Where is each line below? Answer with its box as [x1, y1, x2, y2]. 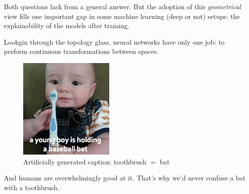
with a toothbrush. [4, 182, 59, 192]
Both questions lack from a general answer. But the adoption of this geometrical [4, 1, 241, 11]
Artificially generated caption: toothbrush [23, 156, 146, 166]
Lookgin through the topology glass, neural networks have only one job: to [4, 36, 225, 47]
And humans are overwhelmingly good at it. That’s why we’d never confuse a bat [4, 173, 246, 183]
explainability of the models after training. [4, 20, 130, 31]
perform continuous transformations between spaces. [4, 46, 159, 56]
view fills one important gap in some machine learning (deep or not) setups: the [4, 11, 240, 21]
